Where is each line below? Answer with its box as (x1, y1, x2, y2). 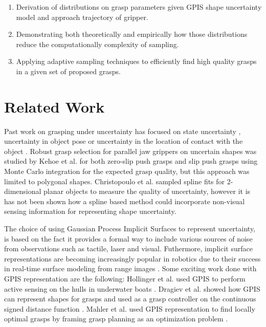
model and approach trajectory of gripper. (16, 11, 148, 22)
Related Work (4, 96, 105, 117)
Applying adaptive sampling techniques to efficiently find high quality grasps (16, 56, 257, 67)
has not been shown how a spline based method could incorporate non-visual (4, 195, 245, 206)
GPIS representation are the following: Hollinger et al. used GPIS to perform (4, 273, 246, 284)
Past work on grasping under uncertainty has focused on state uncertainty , (4, 125, 241, 136)
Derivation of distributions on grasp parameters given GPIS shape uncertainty (16, 2, 262, 12)
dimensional (4, 186, 41, 197)
